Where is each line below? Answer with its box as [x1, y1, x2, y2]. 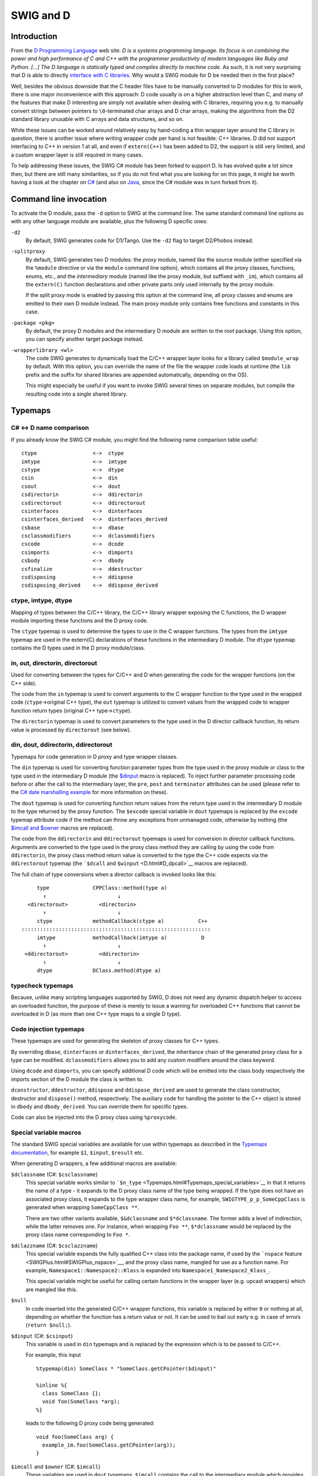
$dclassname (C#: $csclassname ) [11, 1171, 98, 1178]
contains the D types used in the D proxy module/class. [11, 644, 145, 652]
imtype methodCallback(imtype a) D [37, 934, 205, 941]
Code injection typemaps [11, 1025, 85, 1033]
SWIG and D [11, 9, 71, 22]
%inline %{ [36, 1382, 68, 1389]
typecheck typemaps [11, 981, 74, 990]
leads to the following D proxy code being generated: [25, 1420, 155, 1427]
